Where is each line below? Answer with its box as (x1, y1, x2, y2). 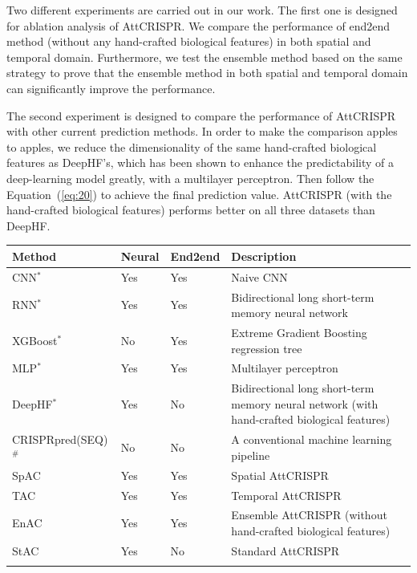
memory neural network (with (231, 395, 379, 412)
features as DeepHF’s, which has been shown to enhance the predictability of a (6, 154, 395, 171)
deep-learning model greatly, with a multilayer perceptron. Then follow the (6, 169, 374, 186)
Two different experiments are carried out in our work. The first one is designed (6, 2, 398, 18)
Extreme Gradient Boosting (231, 323, 367, 340)
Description (231, 247, 297, 264)
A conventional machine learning (231, 431, 392, 448)
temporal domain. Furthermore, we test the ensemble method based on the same (6, 48, 403, 65)
